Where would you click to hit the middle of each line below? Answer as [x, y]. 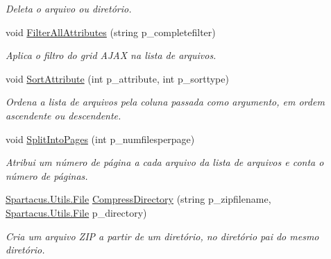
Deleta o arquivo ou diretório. [69, 8]
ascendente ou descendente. [63, 115]
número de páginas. [47, 175]
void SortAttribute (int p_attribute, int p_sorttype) [117, 78]
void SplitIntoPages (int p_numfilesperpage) [100, 139]
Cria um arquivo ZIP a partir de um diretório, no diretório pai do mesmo [162, 236]
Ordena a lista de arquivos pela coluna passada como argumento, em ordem [165, 102]
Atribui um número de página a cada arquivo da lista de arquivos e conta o [165, 162]
